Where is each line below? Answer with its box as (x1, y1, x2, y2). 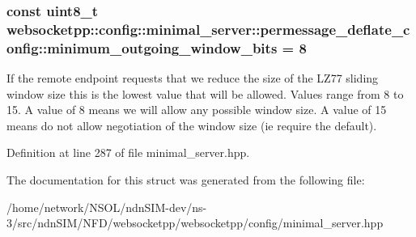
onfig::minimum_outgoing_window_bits (6, 37, 278, 57)
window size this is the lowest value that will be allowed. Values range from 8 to (6, 85, 404, 102)
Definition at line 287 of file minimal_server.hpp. (6, 144, 250, 161)
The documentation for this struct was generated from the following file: (6, 171, 365, 188)
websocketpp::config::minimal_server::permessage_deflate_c (6, 19, 410, 39)
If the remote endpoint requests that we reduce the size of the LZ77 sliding (6, 70, 379, 87)
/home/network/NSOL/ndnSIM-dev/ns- (6, 198, 207, 215)
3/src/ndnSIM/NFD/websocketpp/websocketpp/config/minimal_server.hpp (6, 214, 384, 231)
